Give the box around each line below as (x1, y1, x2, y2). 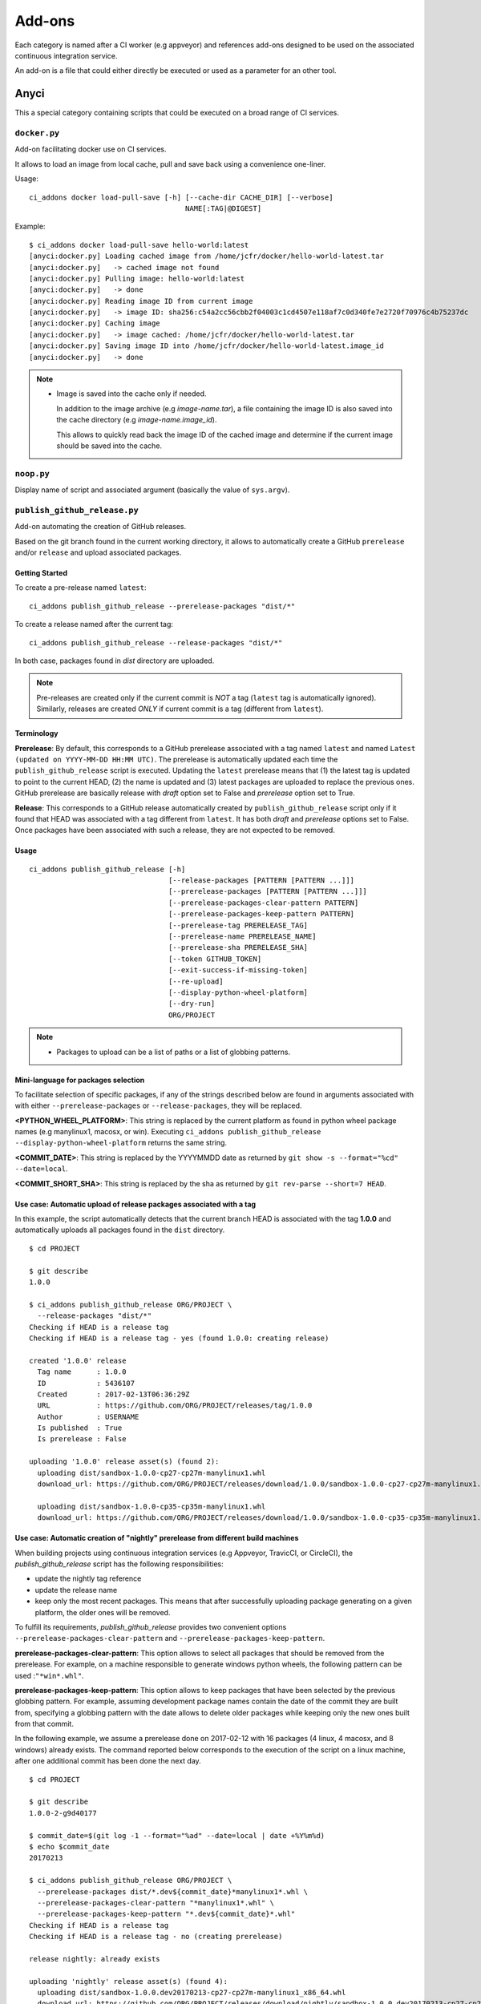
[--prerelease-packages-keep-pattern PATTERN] (168, 910, 355, 919)
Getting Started (14, 568, 68, 578)
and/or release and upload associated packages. (14, 547, 182, 557)
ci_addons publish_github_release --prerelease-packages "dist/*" (29, 601, 296, 611)
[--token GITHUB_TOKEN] (168, 954, 262, 964)
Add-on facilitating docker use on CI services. (14, 144, 167, 154)
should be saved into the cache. (56, 441, 163, 450)
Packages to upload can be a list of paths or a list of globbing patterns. (56, 1047, 291, 1057)
